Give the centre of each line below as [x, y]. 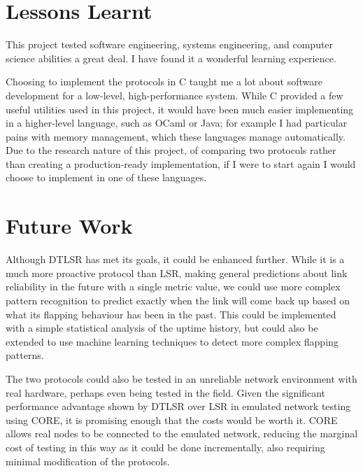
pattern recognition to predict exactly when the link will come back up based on [178, 300]
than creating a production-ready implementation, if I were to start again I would [181, 163]
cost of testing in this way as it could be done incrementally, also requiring [165, 447]
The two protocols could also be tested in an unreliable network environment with [181, 378]
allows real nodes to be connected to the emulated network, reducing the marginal [182, 433]
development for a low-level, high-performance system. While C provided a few [175, 95]
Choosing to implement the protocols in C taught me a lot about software [164, 82]
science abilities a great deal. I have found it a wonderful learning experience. [171, 58]
